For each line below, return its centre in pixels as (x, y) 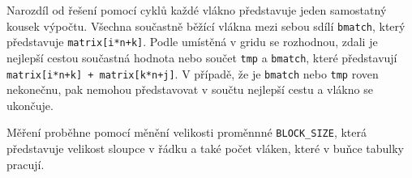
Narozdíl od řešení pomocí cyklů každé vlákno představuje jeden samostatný (197, 10)
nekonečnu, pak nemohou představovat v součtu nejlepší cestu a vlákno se (190, 89)
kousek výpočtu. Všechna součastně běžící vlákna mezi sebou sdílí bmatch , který (206, 25)
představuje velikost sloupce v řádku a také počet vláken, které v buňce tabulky (205, 148)
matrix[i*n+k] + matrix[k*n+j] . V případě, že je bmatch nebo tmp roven (193, 73)
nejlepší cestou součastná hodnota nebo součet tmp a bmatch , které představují (202, 57)
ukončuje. (30, 105)
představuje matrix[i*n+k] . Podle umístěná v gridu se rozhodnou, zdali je (192, 42)
